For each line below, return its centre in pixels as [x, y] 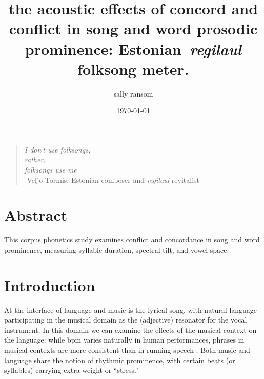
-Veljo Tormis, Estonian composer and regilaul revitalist [112, 179]
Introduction [50, 285]
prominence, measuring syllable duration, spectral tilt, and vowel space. [117, 249]
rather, [35, 159]
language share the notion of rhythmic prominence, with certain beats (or [120, 360]
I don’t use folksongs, [57, 149]
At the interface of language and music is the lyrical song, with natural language [131, 309]
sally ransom [133, 93]
